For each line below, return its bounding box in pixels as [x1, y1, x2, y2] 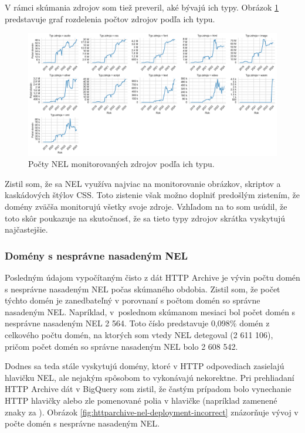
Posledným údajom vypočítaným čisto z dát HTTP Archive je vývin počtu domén [5, 271, 300, 284]
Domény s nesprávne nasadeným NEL [5, 248, 188, 262]
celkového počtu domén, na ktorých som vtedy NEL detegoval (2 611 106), [5, 329, 273, 341]
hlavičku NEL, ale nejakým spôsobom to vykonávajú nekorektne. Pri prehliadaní [5, 371, 294, 383]
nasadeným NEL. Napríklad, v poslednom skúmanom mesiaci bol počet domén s [5, 305, 296, 318]
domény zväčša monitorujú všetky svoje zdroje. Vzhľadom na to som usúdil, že [5, 200, 287, 213]
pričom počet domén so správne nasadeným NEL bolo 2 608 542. [5, 340, 238, 352]
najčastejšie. [5, 223, 48, 236]
